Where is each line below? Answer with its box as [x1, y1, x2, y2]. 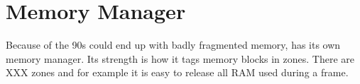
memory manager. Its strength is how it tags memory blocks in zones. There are [6, 51, 355, 66]
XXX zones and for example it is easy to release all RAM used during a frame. [6, 65, 349, 80]
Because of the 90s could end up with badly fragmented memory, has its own [6, 37, 341, 52]
